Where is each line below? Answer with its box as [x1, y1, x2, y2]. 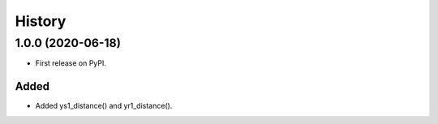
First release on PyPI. [35, 58, 107, 68]
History [15, 12, 67, 30]
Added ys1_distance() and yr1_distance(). [35, 101, 173, 111]
